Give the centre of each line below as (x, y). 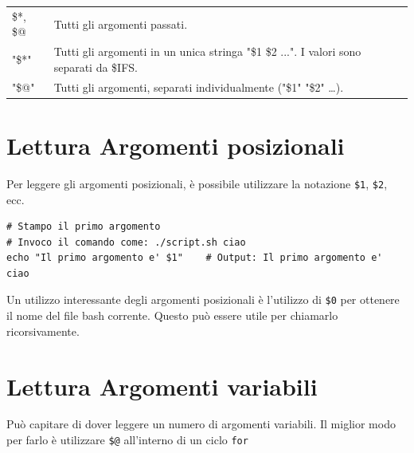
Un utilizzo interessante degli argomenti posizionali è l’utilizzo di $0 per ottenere (203, 299)
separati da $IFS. (96, 67)
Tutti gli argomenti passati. (121, 24)
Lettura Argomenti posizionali (176, 145)
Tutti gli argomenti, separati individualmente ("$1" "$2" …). (199, 87)
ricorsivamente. (43, 331)
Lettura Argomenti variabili (162, 386)
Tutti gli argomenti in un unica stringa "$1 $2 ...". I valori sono (207, 51)
